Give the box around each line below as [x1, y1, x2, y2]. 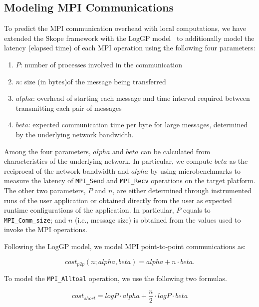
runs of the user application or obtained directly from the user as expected [4, 195, 232, 205]
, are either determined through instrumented [112, 185, 252, 195]
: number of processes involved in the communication [20, 59, 183, 69]
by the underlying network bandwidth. [15, 129, 134, 139]
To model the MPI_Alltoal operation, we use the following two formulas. [4, 273, 227, 284]
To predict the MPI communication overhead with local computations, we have [4, 23, 246, 33]
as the [229, 156, 248, 166]
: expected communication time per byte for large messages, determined [28, 119, 248, 130]
